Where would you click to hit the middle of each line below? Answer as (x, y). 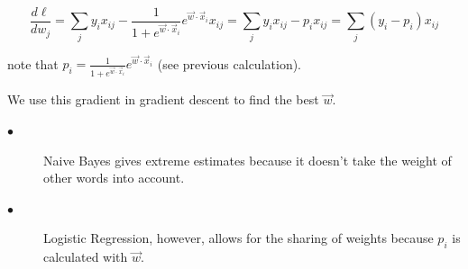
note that (33, 63)
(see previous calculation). (229, 63)
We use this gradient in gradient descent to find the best (163, 99)
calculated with (86, 257)
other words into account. (114, 178)
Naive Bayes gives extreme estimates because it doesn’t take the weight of (248, 160)
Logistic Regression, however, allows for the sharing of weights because (239, 238)
